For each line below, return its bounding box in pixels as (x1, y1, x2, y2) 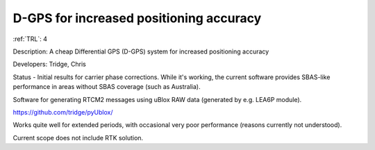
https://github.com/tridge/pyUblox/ (12, 108, 114, 116)
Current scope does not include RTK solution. (12, 133, 144, 142)
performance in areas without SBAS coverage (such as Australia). (12, 83, 201, 91)
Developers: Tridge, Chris (12, 60, 86, 69)
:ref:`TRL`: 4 (12, 35, 48, 43)
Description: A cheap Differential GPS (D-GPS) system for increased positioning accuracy (12, 47, 269, 56)
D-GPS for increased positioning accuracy (12, 10, 262, 26)
